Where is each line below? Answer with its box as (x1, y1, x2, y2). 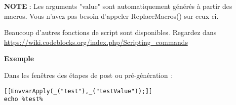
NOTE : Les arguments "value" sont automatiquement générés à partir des (4, 1, 232, 11)
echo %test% (4, 96, 43, 103)
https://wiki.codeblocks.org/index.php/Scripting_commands (4, 36, 188, 47)
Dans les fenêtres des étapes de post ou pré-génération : (4, 70, 172, 80)
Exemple (4, 53, 34, 64)
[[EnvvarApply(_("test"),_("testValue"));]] (4, 87, 153, 95)
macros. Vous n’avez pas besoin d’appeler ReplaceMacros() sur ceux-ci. (4, 10, 219, 21)
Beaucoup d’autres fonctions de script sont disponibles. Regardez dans (4, 27, 217, 37)
